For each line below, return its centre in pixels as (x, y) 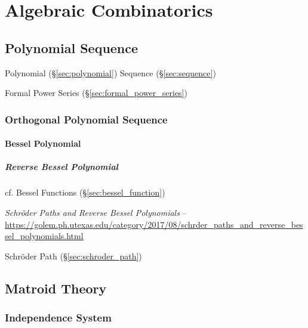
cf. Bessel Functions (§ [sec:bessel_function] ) (85, 192)
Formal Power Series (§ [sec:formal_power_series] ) (96, 93)
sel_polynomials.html (44, 236)
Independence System (58, 318)
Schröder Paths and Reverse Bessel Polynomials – (96, 212)
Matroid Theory (56, 288)
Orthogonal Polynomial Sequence (86, 119)
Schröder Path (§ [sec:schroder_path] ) (73, 256)
